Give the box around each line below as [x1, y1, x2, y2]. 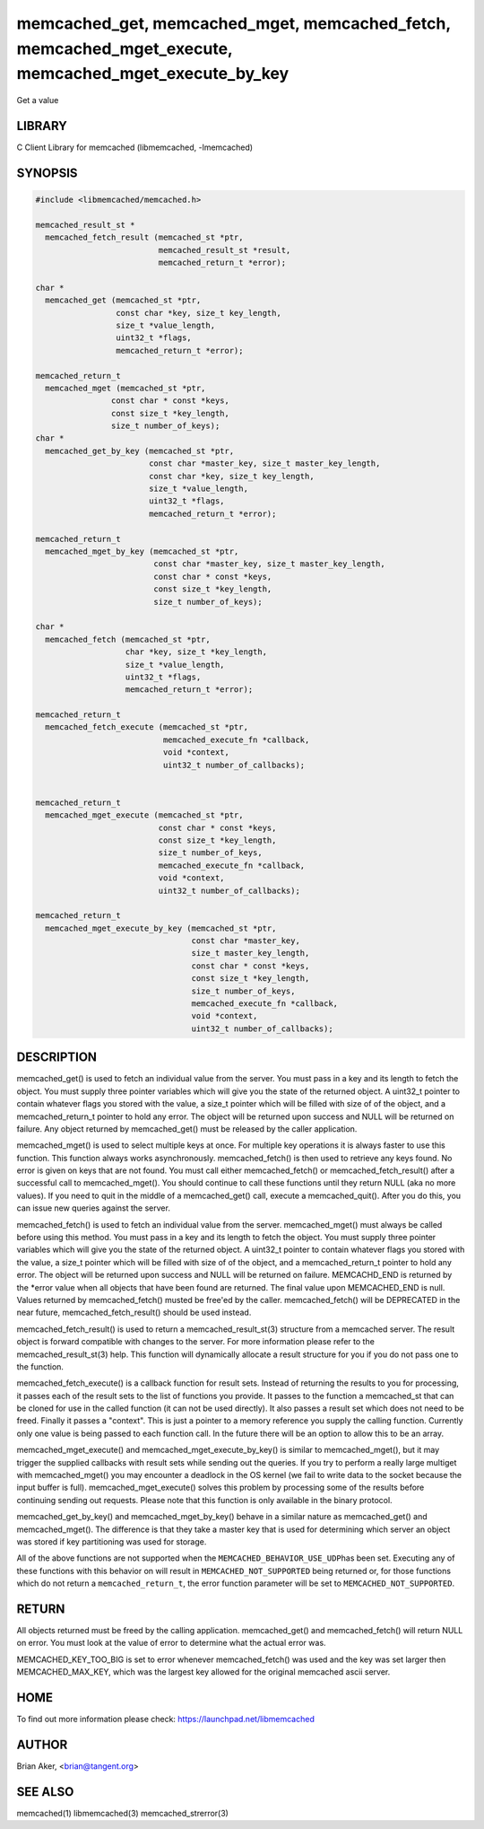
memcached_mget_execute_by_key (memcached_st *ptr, [45, 923, 277, 933]
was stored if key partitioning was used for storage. [16, 1536, 207, 1547]
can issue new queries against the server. [16, 1203, 170, 1213]
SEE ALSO [16, 1784, 74, 1799]
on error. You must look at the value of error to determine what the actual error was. [16, 1638, 326, 1649]
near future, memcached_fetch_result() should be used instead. [16, 1307, 252, 1318]
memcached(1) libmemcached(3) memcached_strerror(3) [16, 1807, 229, 1818]
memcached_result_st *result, [158, 245, 291, 255]
